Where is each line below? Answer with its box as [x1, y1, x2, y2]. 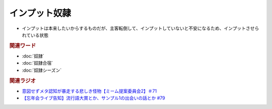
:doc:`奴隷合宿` [22, 60, 53, 66]
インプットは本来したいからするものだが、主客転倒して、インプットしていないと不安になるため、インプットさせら [22, 25, 259, 31]
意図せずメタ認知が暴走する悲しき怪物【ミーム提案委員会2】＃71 [22, 88, 157, 94]
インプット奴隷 [9, 8, 72, 19]
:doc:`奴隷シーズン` [22, 67, 62, 73]
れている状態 [22, 32, 49, 38]
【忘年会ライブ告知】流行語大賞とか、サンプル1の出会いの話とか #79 [22, 95, 166, 101]
